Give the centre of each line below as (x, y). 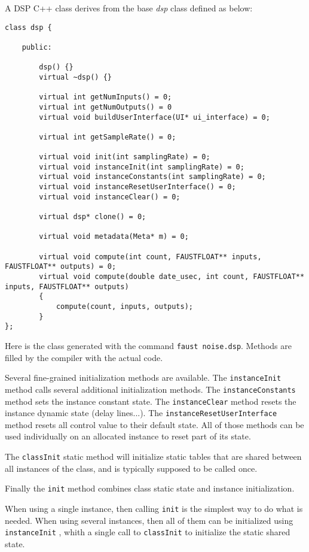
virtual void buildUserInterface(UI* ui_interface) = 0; (154, 117)
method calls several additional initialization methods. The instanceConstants (150, 389)
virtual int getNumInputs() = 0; (105, 97)
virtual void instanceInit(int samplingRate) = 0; (142, 167)
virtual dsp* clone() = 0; (93, 217)
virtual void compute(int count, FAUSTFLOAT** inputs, (150, 257)
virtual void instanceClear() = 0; (110, 197)
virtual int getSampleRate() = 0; (108, 137)
